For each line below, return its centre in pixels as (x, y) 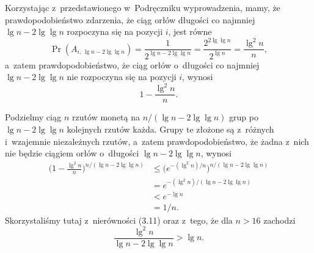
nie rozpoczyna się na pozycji (122, 77)
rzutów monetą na (106, 117)
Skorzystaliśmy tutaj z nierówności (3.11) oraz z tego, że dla (119, 220)
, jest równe (190, 31)
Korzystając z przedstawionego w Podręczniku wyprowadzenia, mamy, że (143, 7)
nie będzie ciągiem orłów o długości (72, 153)
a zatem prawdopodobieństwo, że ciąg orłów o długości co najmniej (132, 64)
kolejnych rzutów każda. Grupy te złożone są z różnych (170, 129)
